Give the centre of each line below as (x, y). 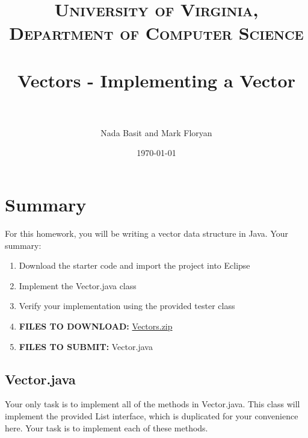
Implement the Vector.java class (78, 285)
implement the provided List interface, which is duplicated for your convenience (152, 415)
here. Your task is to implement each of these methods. (106, 427)
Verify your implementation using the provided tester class (127, 306)
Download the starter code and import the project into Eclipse (134, 265)
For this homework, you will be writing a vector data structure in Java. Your (147, 233)
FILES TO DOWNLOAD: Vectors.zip (96, 326)
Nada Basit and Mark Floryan (156, 132)
